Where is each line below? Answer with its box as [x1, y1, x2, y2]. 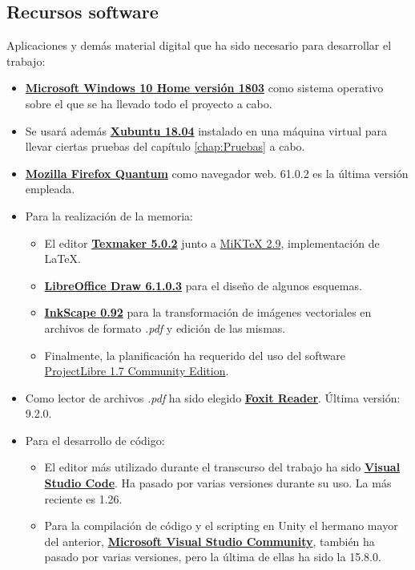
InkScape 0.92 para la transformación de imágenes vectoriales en [44, 304, 372, 321]
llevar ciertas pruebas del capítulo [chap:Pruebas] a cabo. [25, 138, 305, 155]
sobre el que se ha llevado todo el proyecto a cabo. [25, 95, 272, 111]
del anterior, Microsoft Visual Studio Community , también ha [44, 532, 375, 549]
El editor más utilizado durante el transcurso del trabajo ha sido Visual [44, 459, 401, 475]
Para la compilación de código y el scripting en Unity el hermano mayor [44, 517, 398, 534]
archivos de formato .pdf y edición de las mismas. [44, 319, 286, 336]
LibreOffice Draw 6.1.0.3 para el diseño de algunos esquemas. [44, 277, 362, 293]
